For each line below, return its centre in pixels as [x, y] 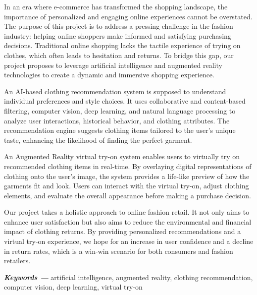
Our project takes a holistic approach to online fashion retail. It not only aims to [127, 212]
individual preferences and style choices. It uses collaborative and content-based [125, 101]
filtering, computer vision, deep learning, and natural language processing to [120, 110]
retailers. [17, 261]
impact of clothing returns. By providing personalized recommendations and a [123, 231]
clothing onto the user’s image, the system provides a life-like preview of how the [127, 176]
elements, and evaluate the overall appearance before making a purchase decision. [128, 195]
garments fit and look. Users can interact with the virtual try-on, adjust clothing [127, 186]
